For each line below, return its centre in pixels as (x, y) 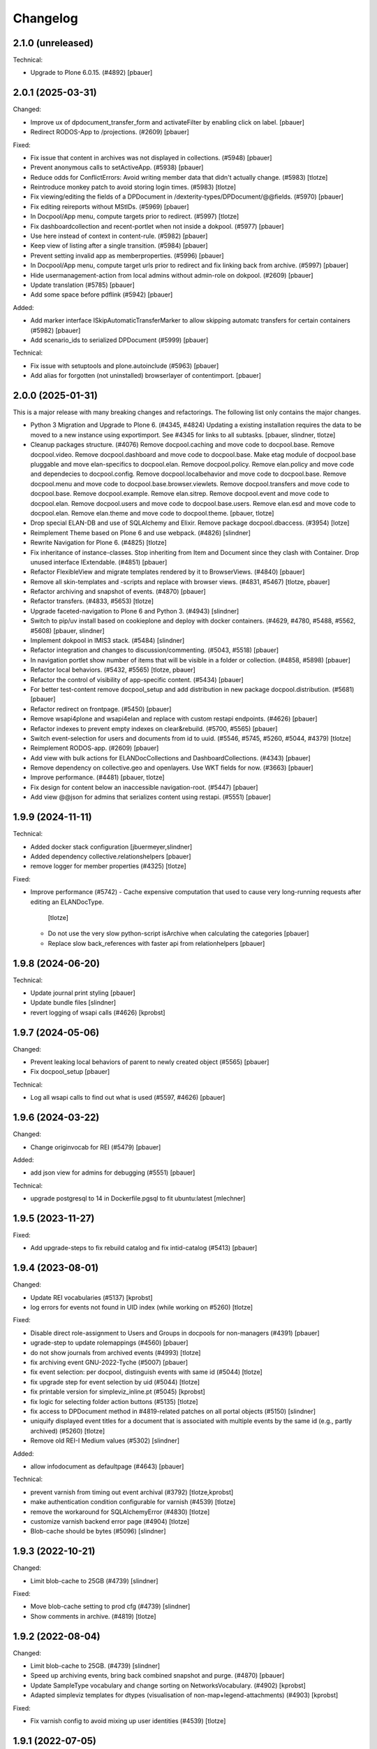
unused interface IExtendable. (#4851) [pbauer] (99, 562)
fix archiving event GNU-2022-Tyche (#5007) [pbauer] (109, 1362)
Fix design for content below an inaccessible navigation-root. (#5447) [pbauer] (144, 787)
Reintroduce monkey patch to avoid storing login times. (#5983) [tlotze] (133, 187)
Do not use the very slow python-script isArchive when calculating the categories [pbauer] (178, 933)
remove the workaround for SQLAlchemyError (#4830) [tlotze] (120, 1512)
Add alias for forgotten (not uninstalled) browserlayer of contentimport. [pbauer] (146, 376)
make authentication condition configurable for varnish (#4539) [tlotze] (133, 1502)
